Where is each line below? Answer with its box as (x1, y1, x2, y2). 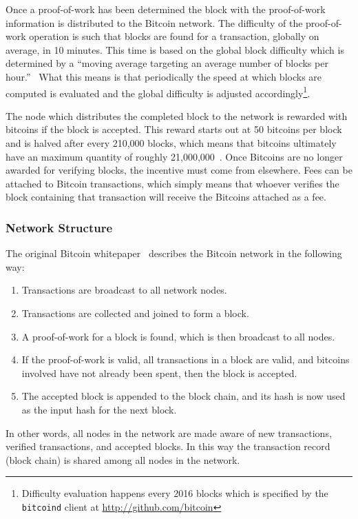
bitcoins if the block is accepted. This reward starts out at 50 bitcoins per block (6, 122, 342, 136)
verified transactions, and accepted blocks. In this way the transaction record (6, 439, 330, 454)
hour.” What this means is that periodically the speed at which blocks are (6, 69, 322, 83)
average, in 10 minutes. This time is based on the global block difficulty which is (6, 42, 344, 57)
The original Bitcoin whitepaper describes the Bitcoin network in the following (6, 246, 342, 261)
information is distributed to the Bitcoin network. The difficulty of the (6, 15, 303, 30)
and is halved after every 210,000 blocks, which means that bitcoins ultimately (6, 136, 337, 150)
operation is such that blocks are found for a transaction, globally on (29, 29, 319, 43)
